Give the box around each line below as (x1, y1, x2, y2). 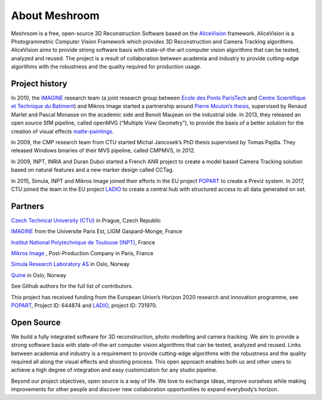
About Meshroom (11, 9, 100, 22)
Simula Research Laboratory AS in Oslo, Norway (11, 261, 130, 268)
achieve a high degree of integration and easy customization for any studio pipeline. (11, 367, 218, 374)
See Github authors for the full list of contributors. (11, 283, 134, 290)
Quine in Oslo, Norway (11, 271, 67, 278)
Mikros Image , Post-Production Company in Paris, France (11, 250, 154, 256)
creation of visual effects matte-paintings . (11, 128, 114, 135)
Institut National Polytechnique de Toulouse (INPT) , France (11, 238, 156, 246)
